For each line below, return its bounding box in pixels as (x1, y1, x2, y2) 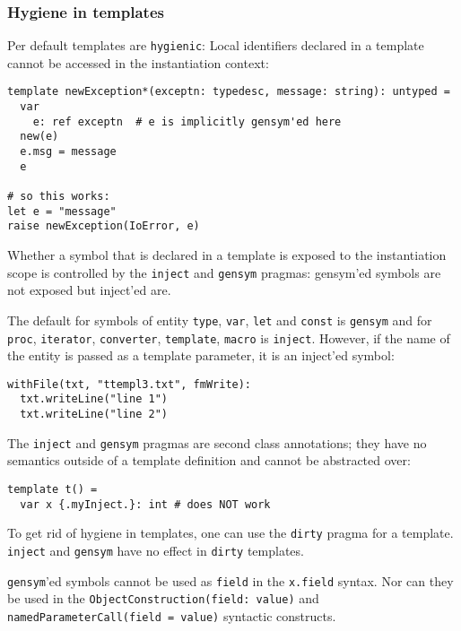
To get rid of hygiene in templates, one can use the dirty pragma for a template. (7, 523, 454, 542)
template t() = (7, 483, 98, 496)
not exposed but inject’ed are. (7, 281, 171, 299)
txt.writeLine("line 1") (20, 393, 168, 406)
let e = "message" (7, 204, 117, 218)
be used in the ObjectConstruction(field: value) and (7, 589, 319, 608)
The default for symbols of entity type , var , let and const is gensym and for (7, 310, 432, 329)
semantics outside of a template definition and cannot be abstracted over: (7, 451, 411, 470)
